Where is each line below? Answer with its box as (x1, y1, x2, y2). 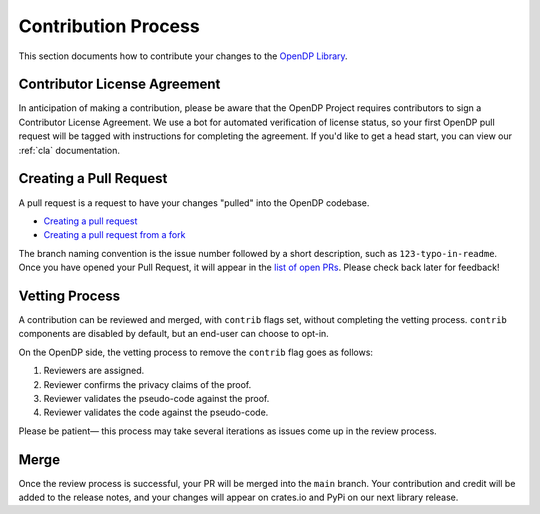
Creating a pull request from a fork (43, 229, 186, 241)
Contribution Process (18, 15, 200, 37)
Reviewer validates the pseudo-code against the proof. (43, 392, 270, 404)
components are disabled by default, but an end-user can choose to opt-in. (18, 328, 329, 340)
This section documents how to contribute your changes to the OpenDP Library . (18, 50, 349, 62)
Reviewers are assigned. (43, 365, 145, 377)
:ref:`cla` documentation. (18, 144, 120, 156)
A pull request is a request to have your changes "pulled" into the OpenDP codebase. (18, 196, 370, 209)
